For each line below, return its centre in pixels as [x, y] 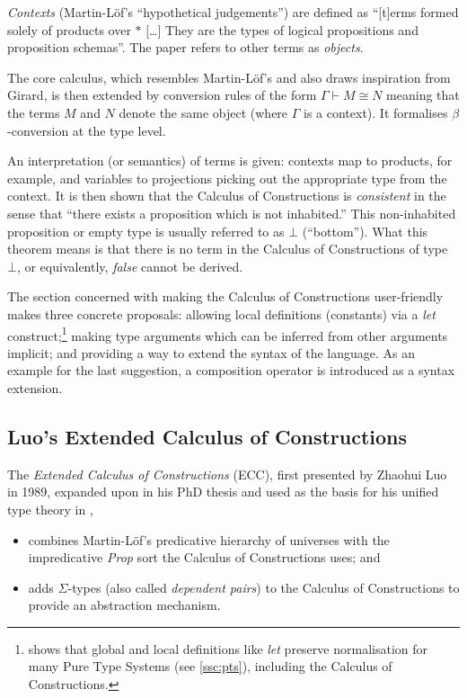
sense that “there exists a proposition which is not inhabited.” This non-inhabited [232, 213]
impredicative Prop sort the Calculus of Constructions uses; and [204, 557]
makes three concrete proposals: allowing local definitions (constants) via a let [221, 313]
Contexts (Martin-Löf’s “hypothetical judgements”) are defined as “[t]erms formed [233, 12]
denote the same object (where [203, 112]
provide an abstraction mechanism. [124, 605]
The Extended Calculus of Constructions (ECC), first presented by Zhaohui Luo [227, 474]
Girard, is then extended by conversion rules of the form [162, 95]
